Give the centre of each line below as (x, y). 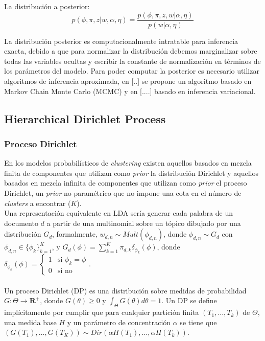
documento (21, 223)
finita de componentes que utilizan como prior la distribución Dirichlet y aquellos (131, 173)
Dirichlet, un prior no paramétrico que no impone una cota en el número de (123, 193)
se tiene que (198, 322)
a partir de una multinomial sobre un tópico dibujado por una (144, 223)
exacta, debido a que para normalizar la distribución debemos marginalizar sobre (131, 51)
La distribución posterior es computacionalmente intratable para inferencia (121, 41)
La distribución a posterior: (47, 6)
